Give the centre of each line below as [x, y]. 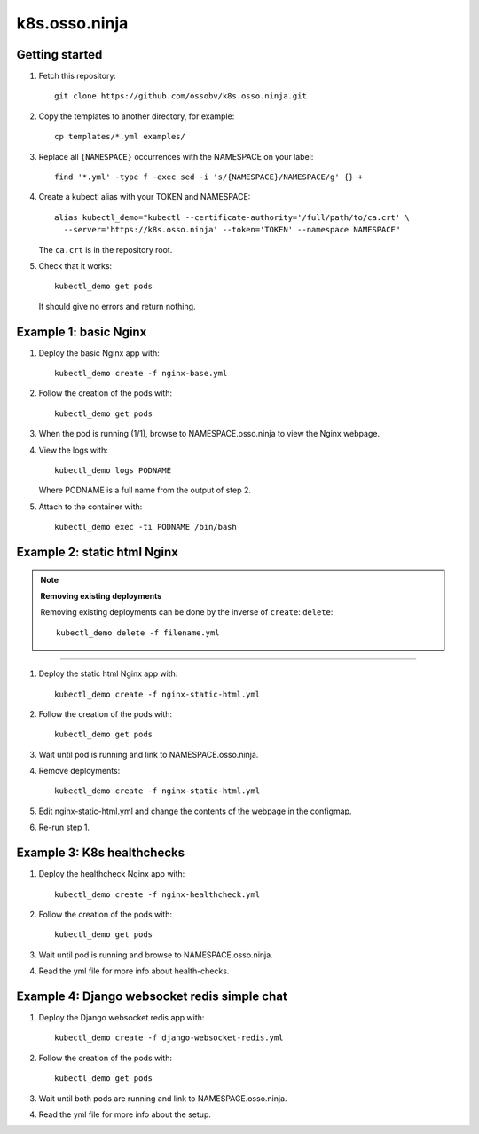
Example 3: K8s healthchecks [101, 853]
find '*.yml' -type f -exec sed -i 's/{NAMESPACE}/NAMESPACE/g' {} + [209, 177]
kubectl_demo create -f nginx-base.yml [141, 374]
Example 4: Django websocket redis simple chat [152, 996]
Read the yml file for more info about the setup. [125, 1114]
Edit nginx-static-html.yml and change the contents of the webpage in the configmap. [195, 811]
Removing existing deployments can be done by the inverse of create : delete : [187, 612]
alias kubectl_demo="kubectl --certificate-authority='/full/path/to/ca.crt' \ [232, 217]
